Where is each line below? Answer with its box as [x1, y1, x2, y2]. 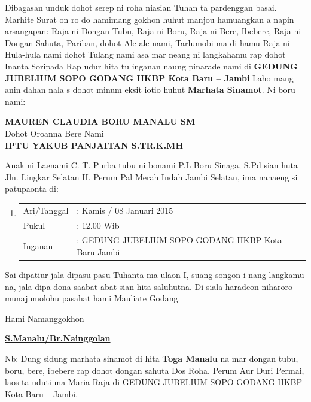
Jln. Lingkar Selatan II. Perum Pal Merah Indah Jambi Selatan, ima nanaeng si [5, 170, 298, 183]
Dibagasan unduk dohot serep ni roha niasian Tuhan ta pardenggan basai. [5, 1, 277, 13]
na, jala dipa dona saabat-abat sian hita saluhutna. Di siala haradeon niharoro [5, 280, 292, 292]
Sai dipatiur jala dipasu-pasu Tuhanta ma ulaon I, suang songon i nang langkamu [5, 268, 304, 281]
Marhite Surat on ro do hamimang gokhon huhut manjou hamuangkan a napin [5, 13, 294, 25]
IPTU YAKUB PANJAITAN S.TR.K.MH [5, 138, 183, 151]
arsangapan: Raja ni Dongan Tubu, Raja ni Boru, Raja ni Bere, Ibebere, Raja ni [5, 25, 301, 37]
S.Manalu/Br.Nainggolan [5, 332, 111, 344]
